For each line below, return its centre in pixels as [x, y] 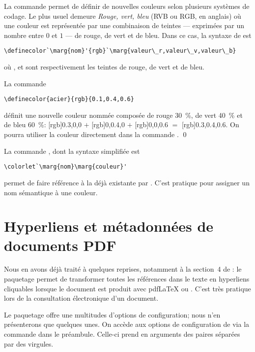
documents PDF [60, 245]
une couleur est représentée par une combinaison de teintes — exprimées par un [124, 25]
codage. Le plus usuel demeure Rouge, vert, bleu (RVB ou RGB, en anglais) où [123, 16]
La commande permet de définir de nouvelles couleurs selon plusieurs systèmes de [127, 6]
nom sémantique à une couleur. [51, 192]
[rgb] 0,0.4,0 [108, 124]
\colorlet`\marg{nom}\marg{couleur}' [66, 167]
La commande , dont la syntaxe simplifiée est [72, 151]
